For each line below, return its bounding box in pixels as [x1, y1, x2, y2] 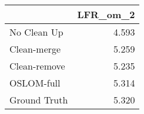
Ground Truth [9, 93, 68, 106]
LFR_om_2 [77, 8, 135, 21]
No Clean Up [9, 25, 63, 39]
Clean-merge [9, 42, 61, 56]
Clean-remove [9, 59, 65, 72]
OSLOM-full [9, 76, 61, 89]
